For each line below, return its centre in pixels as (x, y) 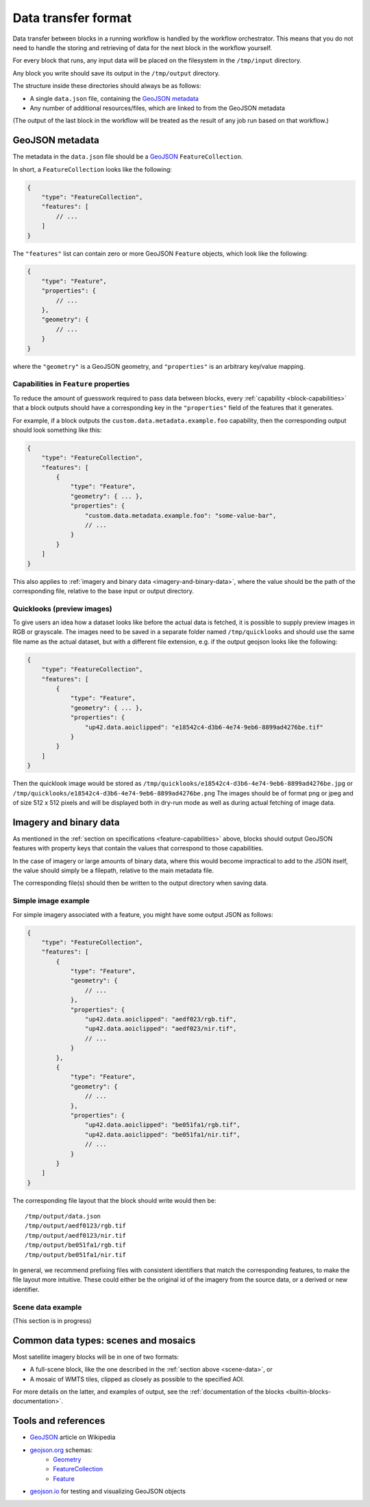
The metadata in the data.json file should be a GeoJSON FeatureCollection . (128, 157)
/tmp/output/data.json (63, 1216)
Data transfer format (72, 18)
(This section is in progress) (52, 1321)
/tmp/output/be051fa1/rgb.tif (76, 1245)
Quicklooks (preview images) (62, 609)
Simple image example (51, 901)
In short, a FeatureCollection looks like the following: (92, 169)
